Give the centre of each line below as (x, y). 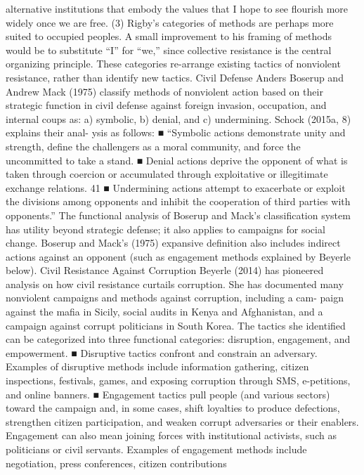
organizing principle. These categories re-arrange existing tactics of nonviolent (173, 64)
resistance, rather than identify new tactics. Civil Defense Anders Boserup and (175, 77)
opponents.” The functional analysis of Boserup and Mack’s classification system (178, 215)
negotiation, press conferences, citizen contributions (116, 463)
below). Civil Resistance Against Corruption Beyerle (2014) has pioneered (165, 270)
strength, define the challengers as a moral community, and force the (153, 146)
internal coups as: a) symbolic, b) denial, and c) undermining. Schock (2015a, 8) (178, 118)
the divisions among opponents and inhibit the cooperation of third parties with (178, 201)
